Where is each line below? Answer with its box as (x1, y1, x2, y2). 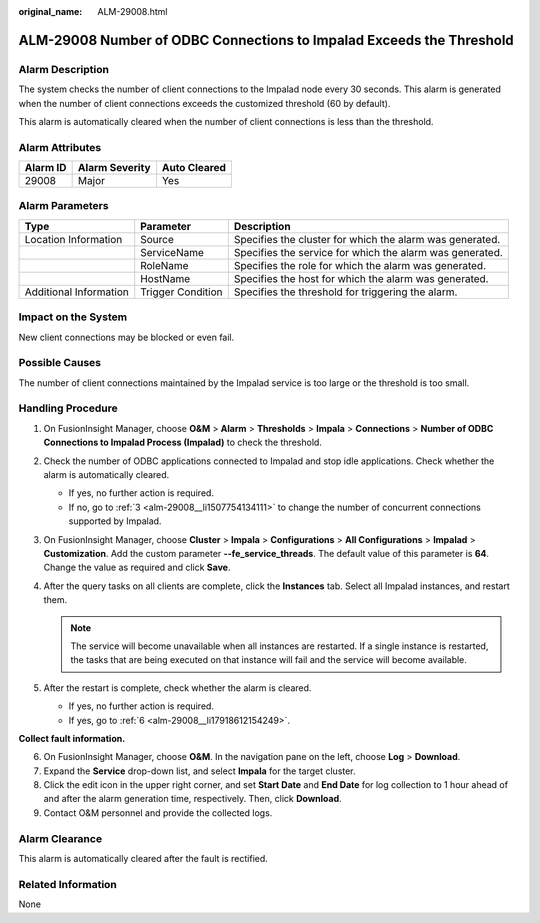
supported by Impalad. (68, 515, 162, 527)
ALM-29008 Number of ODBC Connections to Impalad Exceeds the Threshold (18, 31, 514, 49)
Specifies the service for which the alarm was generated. (233, 245, 504, 259)
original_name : (18, 6, 83, 17)
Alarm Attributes (18, 140, 102, 154)
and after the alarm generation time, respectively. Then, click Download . (43, 793, 342, 805)
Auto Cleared (161, 161, 227, 175)
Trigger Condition (140, 285, 223, 299)
